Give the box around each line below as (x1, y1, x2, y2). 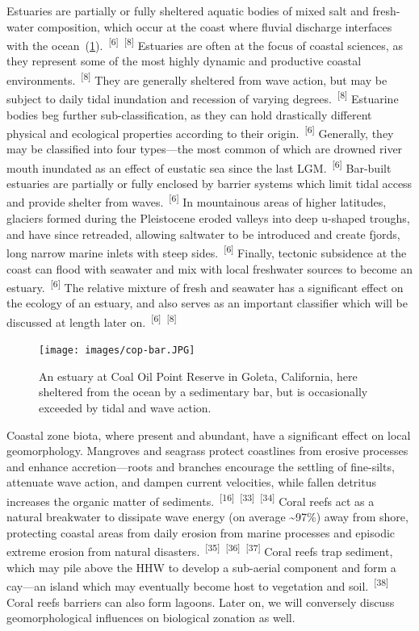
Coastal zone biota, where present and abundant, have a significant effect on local (6, 426, 411, 443)
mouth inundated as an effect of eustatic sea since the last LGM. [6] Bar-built (6, 157, 392, 176)
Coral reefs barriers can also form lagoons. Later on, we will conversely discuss (6, 593, 395, 610)
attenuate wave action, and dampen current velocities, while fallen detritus (6, 474, 376, 491)
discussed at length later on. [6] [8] (6, 311, 177, 330)
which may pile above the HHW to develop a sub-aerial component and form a (6, 558, 396, 575)
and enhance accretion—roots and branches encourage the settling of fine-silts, (6, 458, 395, 474)
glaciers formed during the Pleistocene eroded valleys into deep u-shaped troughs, (6, 210, 410, 227)
